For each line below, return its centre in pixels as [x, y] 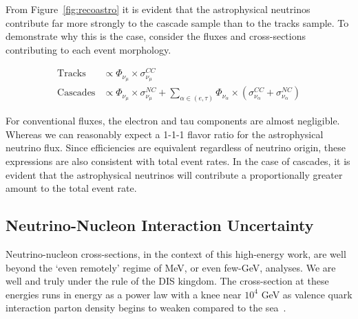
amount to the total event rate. [71, 188]
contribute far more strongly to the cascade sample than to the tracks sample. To [177, 22]
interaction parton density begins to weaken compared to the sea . [146, 308]
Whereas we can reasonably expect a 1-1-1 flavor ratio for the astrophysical [165, 134]
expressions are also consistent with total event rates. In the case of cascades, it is [178, 161]
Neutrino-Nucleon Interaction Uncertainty [160, 225]
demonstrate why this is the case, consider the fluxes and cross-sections [156, 36]
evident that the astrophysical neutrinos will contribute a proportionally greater [174, 174]
